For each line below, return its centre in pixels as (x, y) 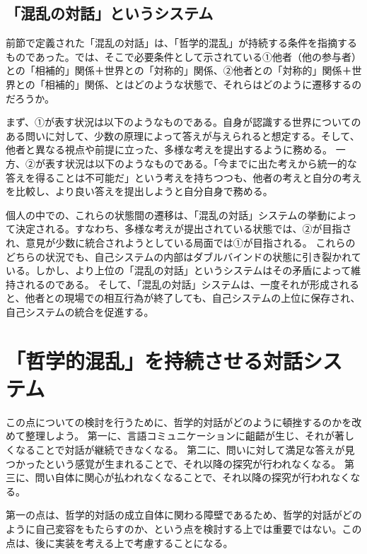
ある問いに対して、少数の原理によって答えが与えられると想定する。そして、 (183, 135)
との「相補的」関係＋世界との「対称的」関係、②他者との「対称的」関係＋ (179, 70)
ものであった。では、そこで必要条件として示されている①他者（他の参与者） (184, 56)
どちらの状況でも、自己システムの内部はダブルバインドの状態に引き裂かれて (183, 256)
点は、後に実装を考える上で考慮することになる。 (120, 542)
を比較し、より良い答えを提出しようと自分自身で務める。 (139, 191)
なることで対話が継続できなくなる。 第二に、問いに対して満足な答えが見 (185, 449)
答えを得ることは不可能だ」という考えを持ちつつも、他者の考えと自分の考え (184, 177)
